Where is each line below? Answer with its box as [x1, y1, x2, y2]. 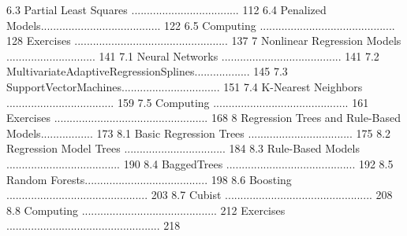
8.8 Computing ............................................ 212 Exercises [6, 201, 286, 218]
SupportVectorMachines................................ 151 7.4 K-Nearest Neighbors [6, 78, 363, 94]
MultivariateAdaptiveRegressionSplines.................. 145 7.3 [6, 63, 288, 79]
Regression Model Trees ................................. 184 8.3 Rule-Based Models [6, 140, 360, 157]
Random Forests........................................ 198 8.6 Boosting [6, 171, 292, 187]
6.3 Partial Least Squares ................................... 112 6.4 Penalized [6, 2, 327, 17]
